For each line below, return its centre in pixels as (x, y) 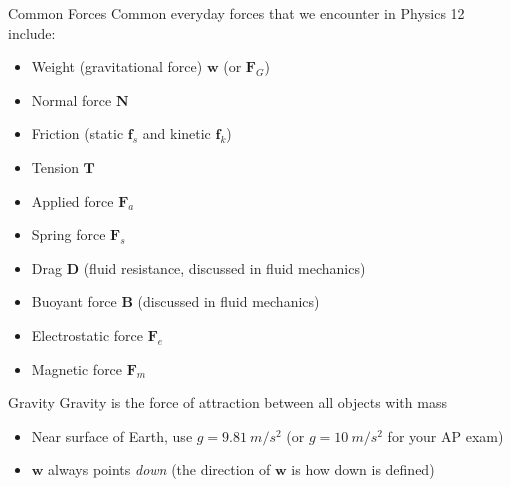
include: (32, 32)
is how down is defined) (363, 469)
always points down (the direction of (159, 469)
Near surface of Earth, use (112, 435)
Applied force (72, 200)
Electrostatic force (87, 334)
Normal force (71, 99)
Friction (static (77, 133)
